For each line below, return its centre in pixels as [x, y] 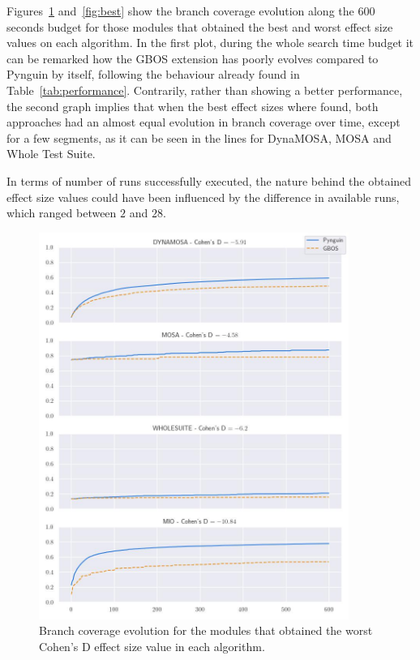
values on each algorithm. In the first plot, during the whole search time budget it [210, 43]
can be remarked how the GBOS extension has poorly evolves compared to [193, 58]
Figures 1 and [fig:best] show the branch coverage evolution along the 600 [191, 11]
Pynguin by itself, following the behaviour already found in [153, 74]
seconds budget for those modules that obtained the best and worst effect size [200, 26]
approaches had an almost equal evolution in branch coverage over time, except [204, 122]
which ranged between [62, 213]
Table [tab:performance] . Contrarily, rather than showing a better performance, [205, 90]
